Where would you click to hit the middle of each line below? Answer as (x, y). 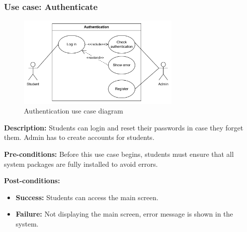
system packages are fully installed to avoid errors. (81, 164)
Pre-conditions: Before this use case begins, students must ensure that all (119, 154)
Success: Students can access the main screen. (87, 197)
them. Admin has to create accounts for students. (79, 137)
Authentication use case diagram (74, 111)
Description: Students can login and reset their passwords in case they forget (124, 127)
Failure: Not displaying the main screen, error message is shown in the (124, 214)
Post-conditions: (32, 180)
